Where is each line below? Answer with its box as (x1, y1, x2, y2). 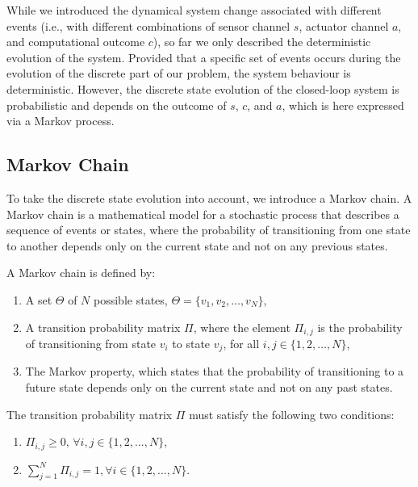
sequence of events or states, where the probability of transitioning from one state (6, 221, 411, 238)
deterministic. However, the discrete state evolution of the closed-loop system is (6, 80, 399, 97)
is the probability (317, 318, 403, 335)
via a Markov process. (6, 112, 115, 129)
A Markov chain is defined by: (6, 264, 156, 281)
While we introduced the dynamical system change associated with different (6, 2, 382, 18)
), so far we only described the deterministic (153, 33, 371, 50)
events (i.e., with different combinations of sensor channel (6, 17, 291, 34)
